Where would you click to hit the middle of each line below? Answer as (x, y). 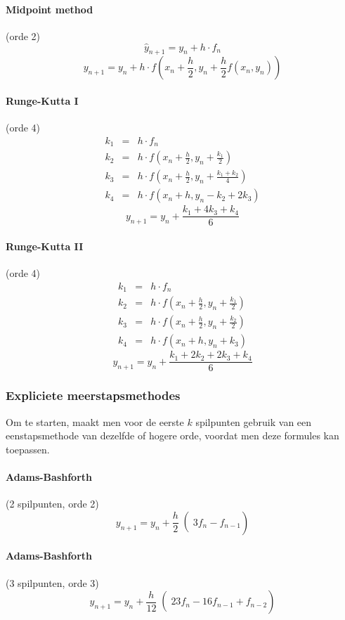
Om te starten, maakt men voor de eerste (95, 421)
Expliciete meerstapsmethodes (93, 395)
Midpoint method (50, 9)
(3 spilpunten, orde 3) (52, 582)
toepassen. (28, 449)
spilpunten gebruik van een (254, 421)
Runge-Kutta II (45, 246)
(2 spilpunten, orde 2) (52, 504)
